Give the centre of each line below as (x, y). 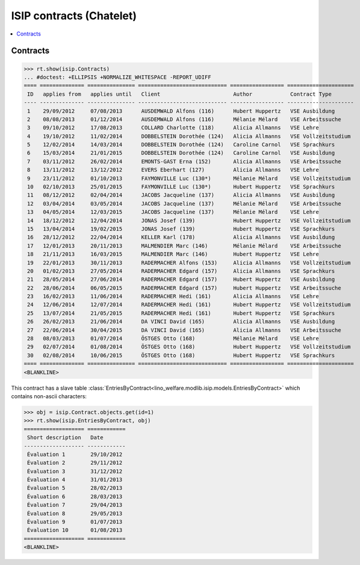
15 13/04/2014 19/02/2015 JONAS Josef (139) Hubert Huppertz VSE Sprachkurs (181, 229)
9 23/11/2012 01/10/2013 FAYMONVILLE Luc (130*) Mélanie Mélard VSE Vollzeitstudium (189, 178)
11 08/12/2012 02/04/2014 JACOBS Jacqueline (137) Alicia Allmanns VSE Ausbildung (181, 195)
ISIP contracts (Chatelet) (74, 16)
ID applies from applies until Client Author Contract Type (180, 94)
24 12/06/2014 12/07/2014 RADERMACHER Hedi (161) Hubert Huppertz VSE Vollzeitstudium (189, 305)
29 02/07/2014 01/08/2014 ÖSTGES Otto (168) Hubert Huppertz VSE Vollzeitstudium (189, 347)
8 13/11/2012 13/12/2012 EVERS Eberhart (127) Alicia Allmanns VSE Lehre (173, 170)
